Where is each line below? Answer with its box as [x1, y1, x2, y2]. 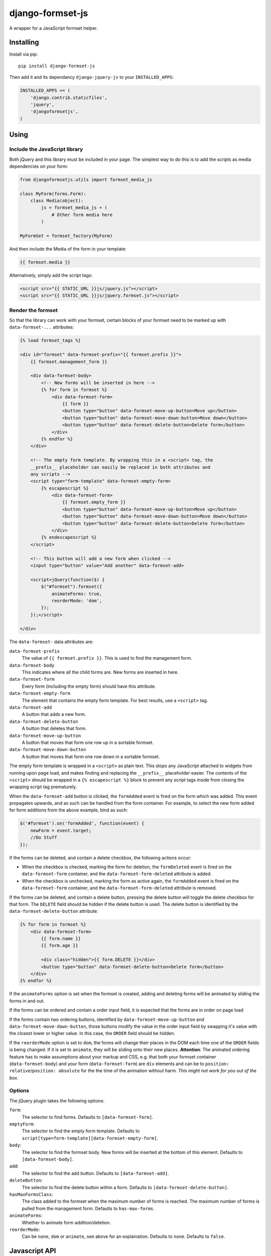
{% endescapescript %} [41, 535, 97, 540]
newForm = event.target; [30, 827, 92, 833]
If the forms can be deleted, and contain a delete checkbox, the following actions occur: [9, 855, 192, 861]
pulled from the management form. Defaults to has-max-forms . [22, 1205, 155, 1211]
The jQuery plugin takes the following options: [9, 1098, 105, 1104]
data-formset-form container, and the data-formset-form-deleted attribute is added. [22, 871, 212, 877]
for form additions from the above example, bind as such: [9, 807, 128, 813]
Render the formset [9, 306, 58, 313]
